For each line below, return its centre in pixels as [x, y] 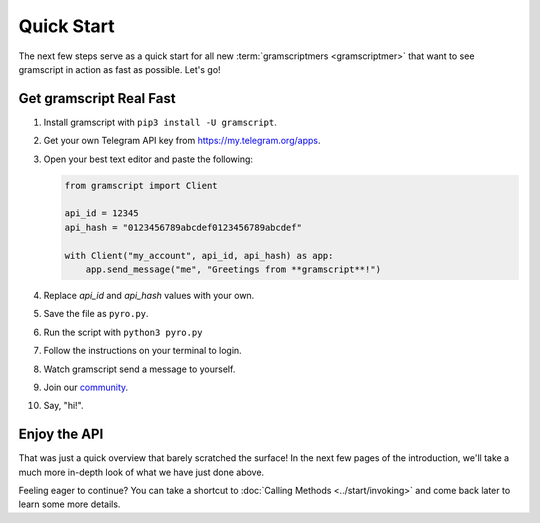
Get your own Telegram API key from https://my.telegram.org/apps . [182, 141]
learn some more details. [69, 504]
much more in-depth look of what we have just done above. [141, 472]
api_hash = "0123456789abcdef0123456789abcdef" [183, 227]
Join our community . [86, 387]
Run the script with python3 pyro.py [123, 332]
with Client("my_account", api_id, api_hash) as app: [199, 255]
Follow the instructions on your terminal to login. [142, 351]
